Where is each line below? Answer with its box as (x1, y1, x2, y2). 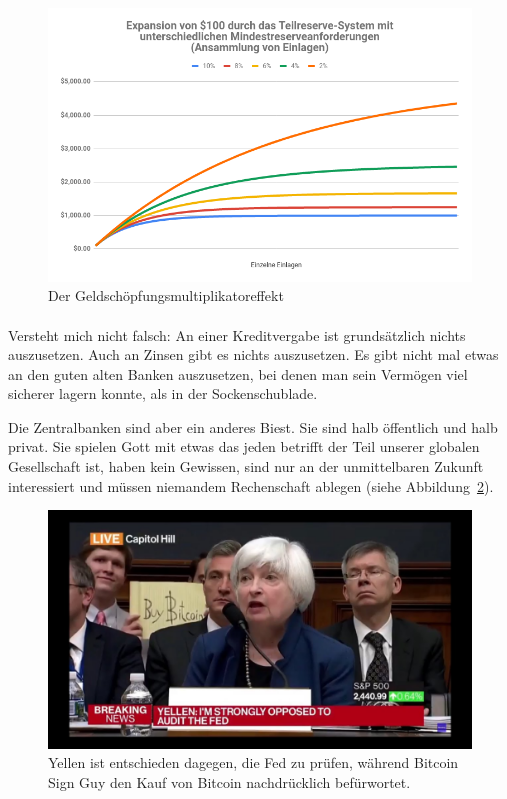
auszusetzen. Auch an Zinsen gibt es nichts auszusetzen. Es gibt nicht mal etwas (8, 344, 499, 365)
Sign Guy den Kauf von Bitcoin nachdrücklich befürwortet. (48, 771, 411, 792)
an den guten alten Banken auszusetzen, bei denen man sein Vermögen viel (8, 363, 468, 384)
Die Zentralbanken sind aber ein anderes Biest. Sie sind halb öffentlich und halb (8, 416, 498, 437)
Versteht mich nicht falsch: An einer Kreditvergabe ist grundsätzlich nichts (8, 324, 466, 345)
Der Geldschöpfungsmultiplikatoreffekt (48, 285, 284, 306)
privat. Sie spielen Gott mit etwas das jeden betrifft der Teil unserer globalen (8, 436, 480, 457)
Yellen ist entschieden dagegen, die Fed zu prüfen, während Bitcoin (48, 752, 459, 773)
